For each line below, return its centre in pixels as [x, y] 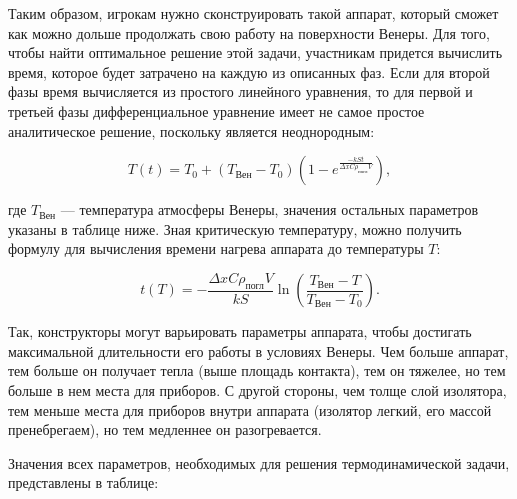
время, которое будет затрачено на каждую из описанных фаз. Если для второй [249, 71]
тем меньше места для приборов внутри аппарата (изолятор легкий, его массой [250, 409]
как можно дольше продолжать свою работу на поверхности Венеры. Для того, [249, 32]
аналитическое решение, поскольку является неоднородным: [191, 130]
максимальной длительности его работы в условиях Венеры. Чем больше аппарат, [258, 350]
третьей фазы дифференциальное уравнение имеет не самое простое [216, 110]
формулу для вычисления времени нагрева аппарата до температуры [216, 248]
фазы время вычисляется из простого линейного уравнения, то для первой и [240, 91]
